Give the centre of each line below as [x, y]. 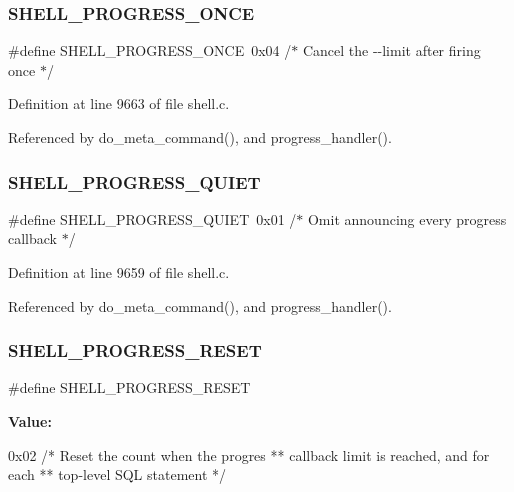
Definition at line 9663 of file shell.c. [119, 103]
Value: [30, 421]
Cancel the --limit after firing [391, 50]
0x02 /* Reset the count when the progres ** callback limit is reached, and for [249, 454]
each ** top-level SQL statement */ [117, 474]
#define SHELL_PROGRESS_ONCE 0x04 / [150, 50]
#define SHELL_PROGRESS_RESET [129, 387]
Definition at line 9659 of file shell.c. [119, 272]
